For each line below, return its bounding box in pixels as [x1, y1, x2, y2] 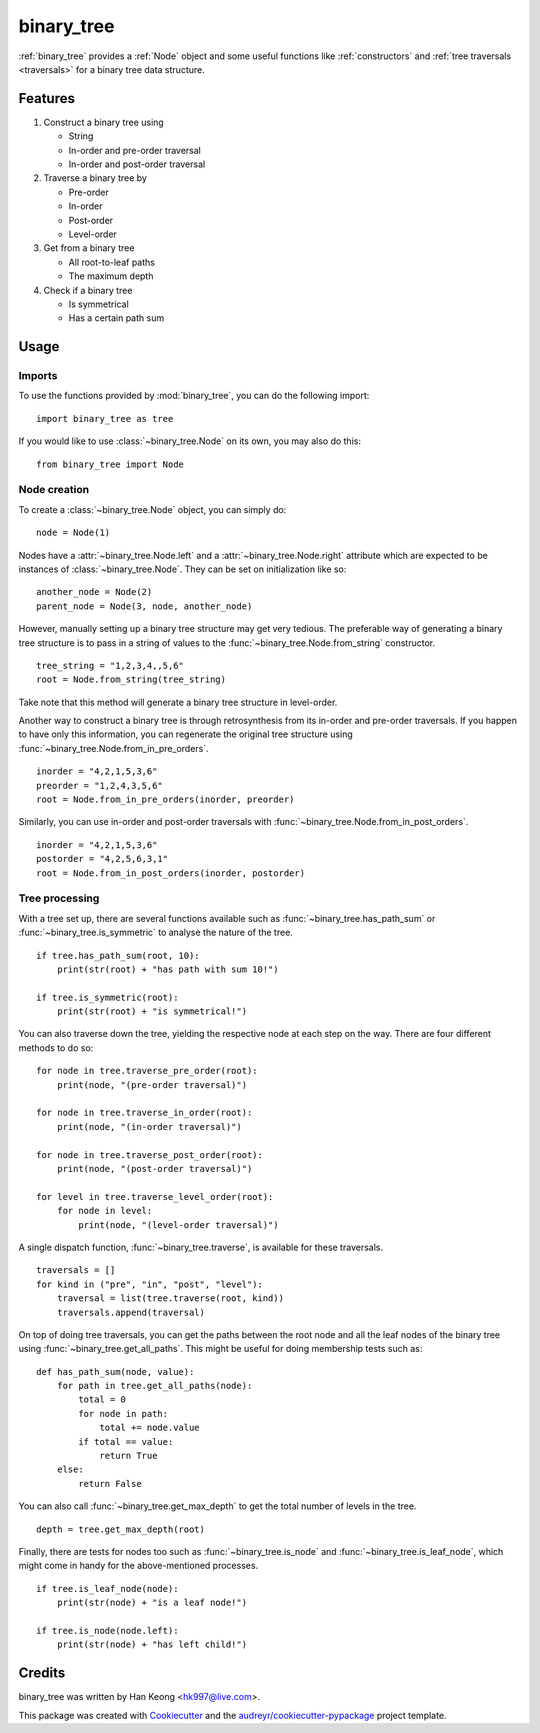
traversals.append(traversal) [56, 1306, 205, 1318]
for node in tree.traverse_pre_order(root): [36, 1065, 259, 1077]
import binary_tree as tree [36, 413, 174, 424]
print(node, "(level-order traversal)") [78, 1219, 279, 1230]
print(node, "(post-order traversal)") [56, 1163, 253, 1174]
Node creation [18, 483, 90, 497]
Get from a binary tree [43, 242, 135, 254]
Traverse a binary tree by [43, 172, 147, 184]
